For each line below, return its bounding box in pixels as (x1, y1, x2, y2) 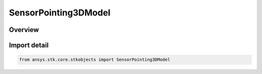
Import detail (9, 41, 49, 49)
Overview (9, 26, 39, 34)
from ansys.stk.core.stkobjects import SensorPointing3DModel (19, 57, 170, 62)
